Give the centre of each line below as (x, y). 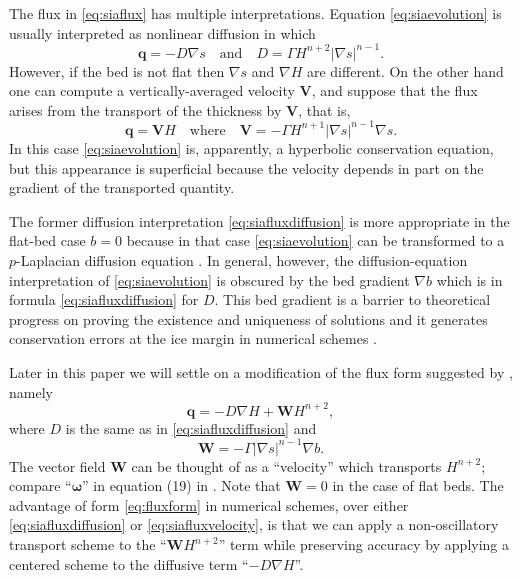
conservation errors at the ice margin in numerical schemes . (193, 338)
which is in (469, 279)
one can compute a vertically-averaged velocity (152, 90)
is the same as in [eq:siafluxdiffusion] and (191, 427)
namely (31, 391)
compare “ (40, 485)
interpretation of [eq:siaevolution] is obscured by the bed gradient (209, 279)
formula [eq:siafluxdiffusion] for (104, 299)
